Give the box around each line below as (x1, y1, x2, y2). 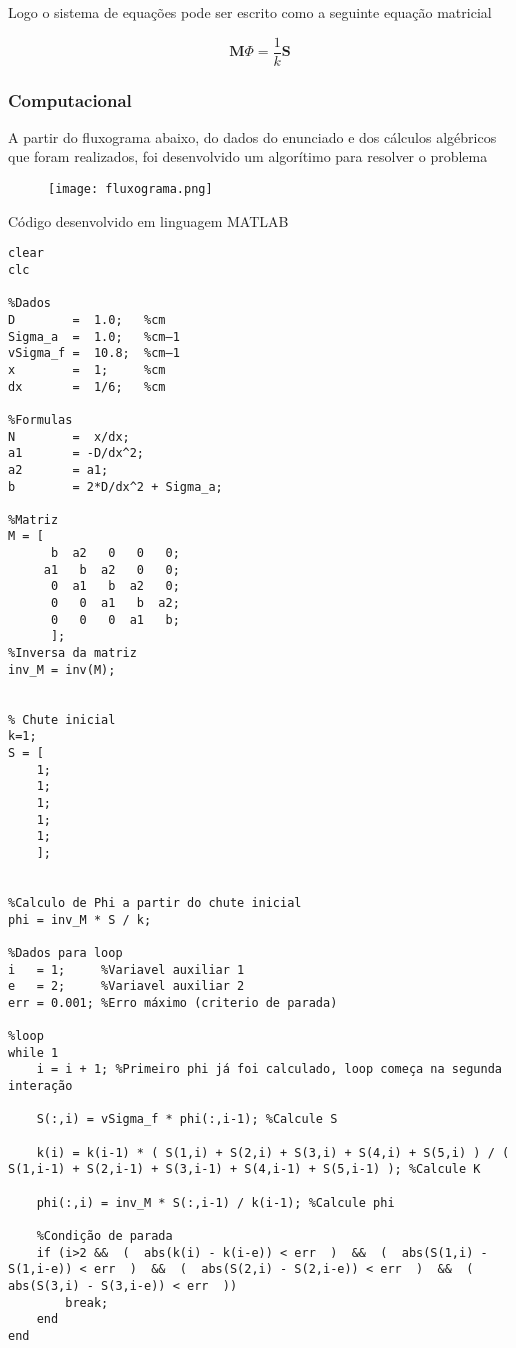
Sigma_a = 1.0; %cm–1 (8, 329, 180, 344)
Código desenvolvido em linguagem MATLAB (8, 210, 289, 231)
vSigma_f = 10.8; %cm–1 (8, 346, 180, 361)
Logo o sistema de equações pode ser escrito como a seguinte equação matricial (8, 2, 492, 22)
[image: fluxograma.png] (48, 182, 213, 197)
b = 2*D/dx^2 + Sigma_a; (8, 479, 223, 494)
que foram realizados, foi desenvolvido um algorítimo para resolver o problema (8, 146, 488, 167)
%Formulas (8, 412, 73, 427)
